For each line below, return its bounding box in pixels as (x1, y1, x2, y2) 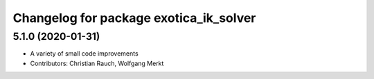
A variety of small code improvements (30, 49, 139, 58)
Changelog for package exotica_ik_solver (12, 10, 256, 25)
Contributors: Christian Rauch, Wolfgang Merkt (30, 59, 164, 67)
